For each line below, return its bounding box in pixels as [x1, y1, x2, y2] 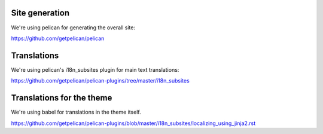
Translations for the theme [11, 93, 112, 103]
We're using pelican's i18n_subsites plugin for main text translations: [11, 66, 179, 73]
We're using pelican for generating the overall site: [11, 24, 136, 31]
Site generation [11, 8, 70, 18]
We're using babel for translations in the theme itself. [11, 108, 141, 116]
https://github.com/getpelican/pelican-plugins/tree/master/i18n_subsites [11, 77, 190, 84]
